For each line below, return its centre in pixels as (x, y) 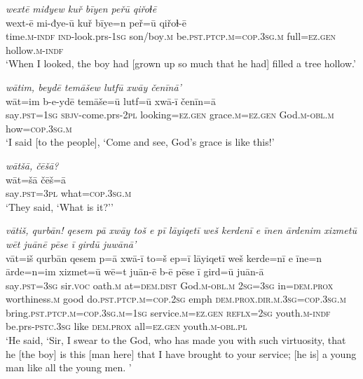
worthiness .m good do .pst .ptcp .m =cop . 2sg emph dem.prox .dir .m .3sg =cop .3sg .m (176, 299)
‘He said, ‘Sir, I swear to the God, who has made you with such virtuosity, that (176, 340)
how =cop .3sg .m (39, 128)
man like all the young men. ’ (69, 367)
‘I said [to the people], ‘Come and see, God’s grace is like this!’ (140, 142)
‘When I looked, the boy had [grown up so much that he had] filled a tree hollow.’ (181, 63)
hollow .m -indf (35, 49)
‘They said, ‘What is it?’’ (60, 206)
